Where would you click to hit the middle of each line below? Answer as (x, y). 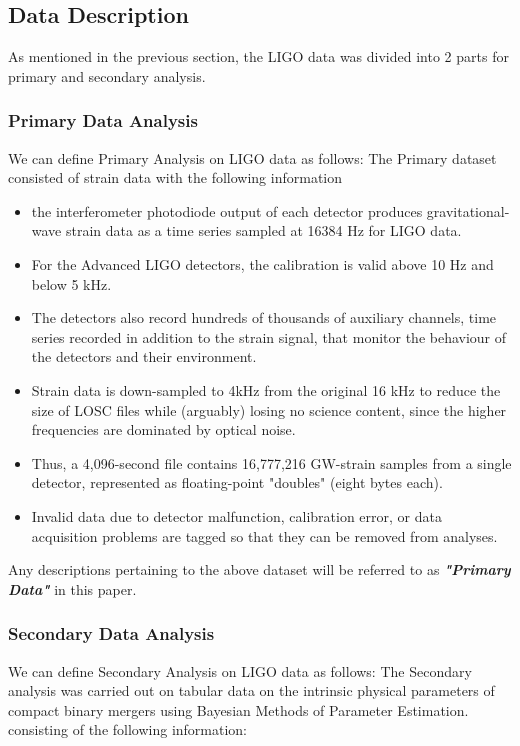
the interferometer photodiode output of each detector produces (227, 210)
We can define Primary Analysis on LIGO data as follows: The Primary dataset (252, 157)
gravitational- (468, 210)
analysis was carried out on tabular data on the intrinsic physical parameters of (251, 690)
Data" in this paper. (72, 588)
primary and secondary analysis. (107, 75)
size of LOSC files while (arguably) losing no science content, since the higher (269, 409)
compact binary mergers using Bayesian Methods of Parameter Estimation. (238, 709)
